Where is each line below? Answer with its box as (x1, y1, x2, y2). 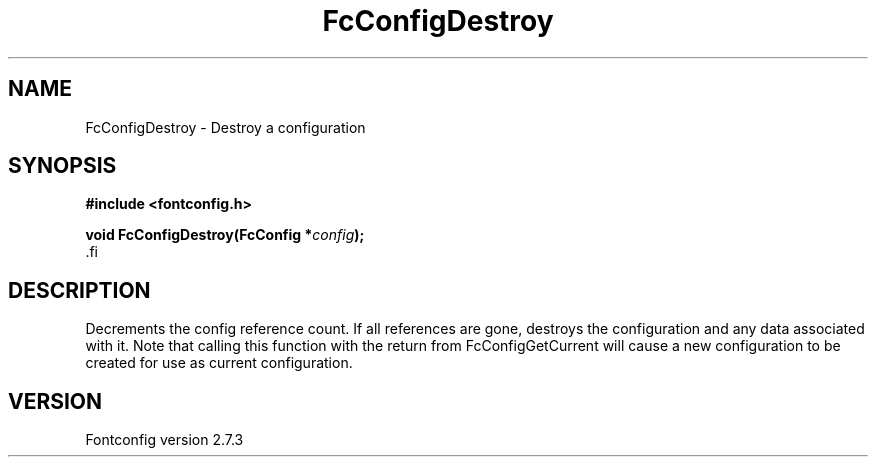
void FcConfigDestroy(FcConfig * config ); (85, 226, 365, 244)
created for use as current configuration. (85, 354, 353, 372)
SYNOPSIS (8, 153, 117, 179)
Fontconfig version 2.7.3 (85, 431, 244, 449)
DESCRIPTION (8, 277, 151, 303)
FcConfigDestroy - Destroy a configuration (85, 118, 366, 136)
